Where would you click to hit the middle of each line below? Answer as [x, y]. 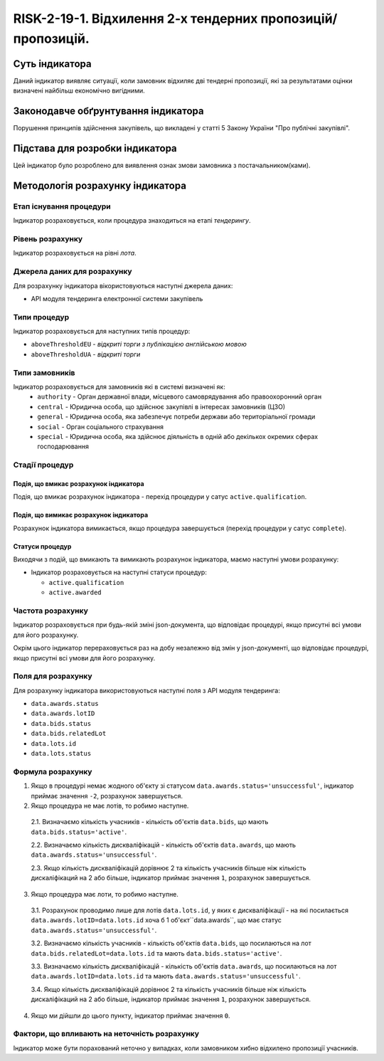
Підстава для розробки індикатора [95, 148]
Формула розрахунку [53, 771]
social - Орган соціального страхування [100, 426]
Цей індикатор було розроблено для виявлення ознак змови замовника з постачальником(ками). [162, 165]
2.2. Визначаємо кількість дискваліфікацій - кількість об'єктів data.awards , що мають [164, 845]
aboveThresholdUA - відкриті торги [86, 354]
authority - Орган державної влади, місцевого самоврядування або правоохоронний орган [180, 397]
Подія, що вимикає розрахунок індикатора [81, 515]
